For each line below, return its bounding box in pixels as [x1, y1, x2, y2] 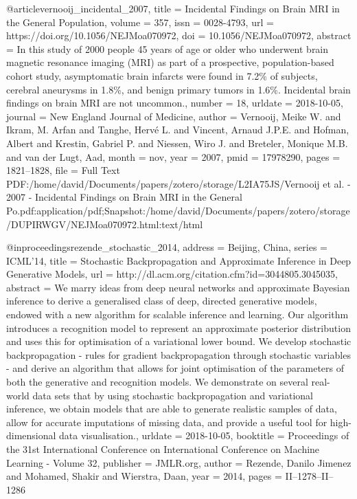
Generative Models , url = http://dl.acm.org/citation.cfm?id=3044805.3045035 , [6, 267, 338, 281]
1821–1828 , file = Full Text [6, 163, 120, 177]
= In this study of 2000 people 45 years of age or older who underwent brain [6, 41, 329, 56]
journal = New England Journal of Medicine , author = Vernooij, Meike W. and [6, 109, 341, 123]
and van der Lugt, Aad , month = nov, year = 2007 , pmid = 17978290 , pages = [6, 149, 341, 164]
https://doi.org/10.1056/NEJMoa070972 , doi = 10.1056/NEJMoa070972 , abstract [6, 28, 352, 43]
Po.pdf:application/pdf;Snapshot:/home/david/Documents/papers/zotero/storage [6, 203, 350, 217]
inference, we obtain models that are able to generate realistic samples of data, [6, 401, 337, 416]
